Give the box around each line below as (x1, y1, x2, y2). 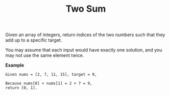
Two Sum (65, 3, 106, 15)
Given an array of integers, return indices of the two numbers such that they (5, 31, 165, 38)
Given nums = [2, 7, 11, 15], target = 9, (5, 72, 97, 77)
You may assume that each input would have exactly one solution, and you (5, 47, 162, 53)
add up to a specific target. (5, 37, 62, 43)
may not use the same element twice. (5, 52, 84, 58)
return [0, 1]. (5, 85, 38, 90)
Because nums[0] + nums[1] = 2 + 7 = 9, (5, 81, 93, 86)
